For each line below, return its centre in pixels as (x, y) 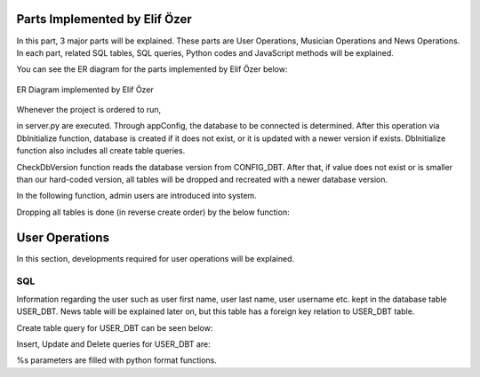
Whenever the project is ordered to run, (89, 110)
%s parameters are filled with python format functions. (116, 360)
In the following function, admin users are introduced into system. (136, 196)
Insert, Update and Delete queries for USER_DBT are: (113, 344)
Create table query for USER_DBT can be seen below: (115, 327)
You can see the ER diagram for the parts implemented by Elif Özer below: (152, 69)
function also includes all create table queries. (101, 151)
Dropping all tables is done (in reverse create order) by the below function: (153, 212)
